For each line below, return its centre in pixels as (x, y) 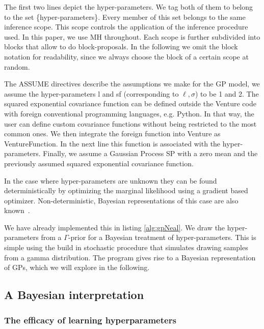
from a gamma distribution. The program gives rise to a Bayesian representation (130, 257)
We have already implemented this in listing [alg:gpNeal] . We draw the (115, 227)
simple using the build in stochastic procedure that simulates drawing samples (126, 247)
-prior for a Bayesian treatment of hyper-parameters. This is (162, 237)
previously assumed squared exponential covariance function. (99, 163)
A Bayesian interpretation (74, 295)
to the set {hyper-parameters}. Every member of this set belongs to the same (125, 17)
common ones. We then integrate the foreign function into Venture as (112, 133)
